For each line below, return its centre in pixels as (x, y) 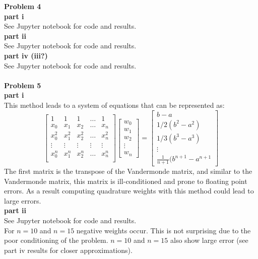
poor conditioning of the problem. (56, 240)
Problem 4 (23, 6)
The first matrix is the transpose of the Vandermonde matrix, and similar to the (128, 171)
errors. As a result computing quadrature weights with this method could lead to (129, 191)
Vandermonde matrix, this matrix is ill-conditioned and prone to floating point (126, 181)
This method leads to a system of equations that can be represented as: (114, 105)
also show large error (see (209, 240)
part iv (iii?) (26, 55)
